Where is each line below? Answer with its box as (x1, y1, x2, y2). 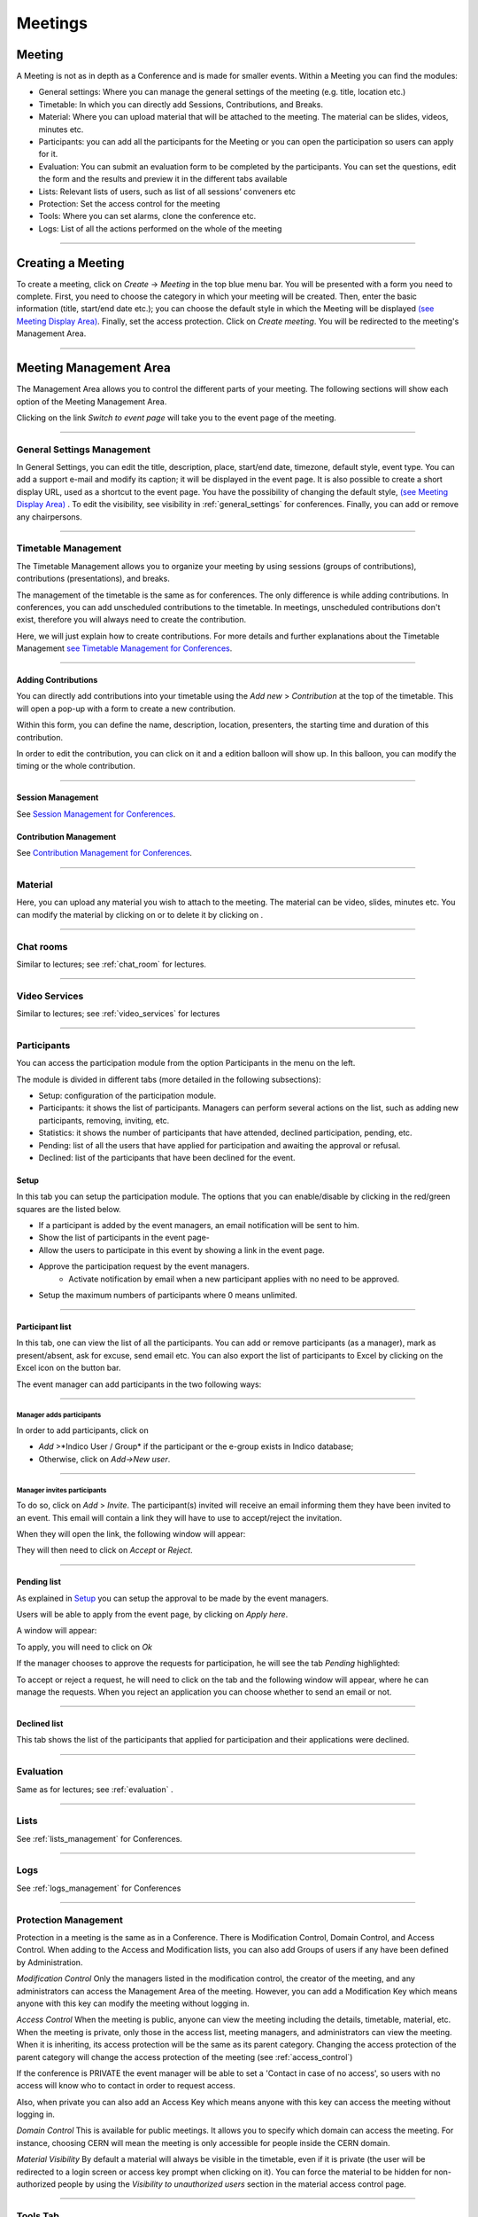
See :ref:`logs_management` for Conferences (16, 1883, 181, 1893)
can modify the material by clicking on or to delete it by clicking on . (16, 909, 264, 920)
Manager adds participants (16, 1411, 102, 1420)
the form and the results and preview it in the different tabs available (38, 174, 288, 184)
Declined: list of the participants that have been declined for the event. (38, 1152, 296, 1163)
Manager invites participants (16, 1485, 107, 1494)
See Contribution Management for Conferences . (16, 848, 192, 858)
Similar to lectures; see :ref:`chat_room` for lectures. (16, 959, 207, 969)
